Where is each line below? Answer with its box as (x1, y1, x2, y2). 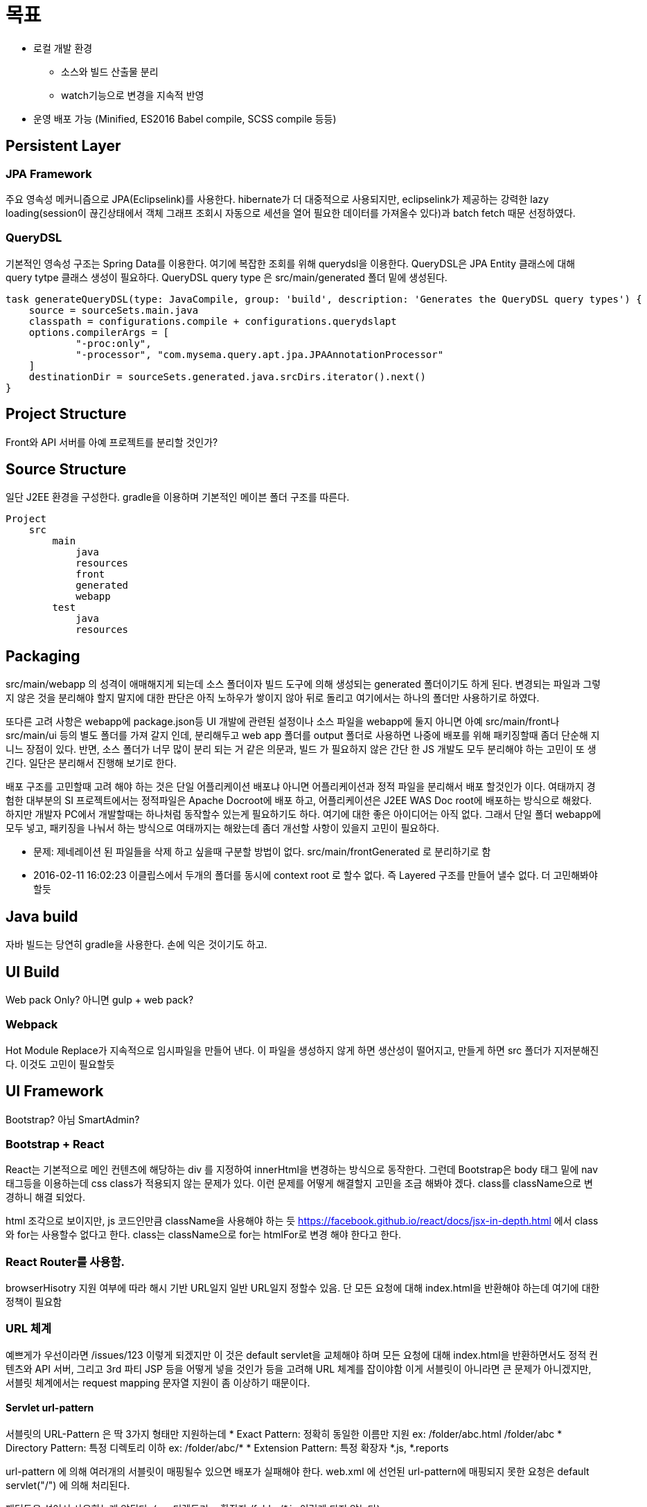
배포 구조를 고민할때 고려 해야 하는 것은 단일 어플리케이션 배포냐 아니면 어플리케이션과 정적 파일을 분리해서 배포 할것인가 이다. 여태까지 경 (6, 781, 596, 793)
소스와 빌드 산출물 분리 (61, 65, 159, 78)
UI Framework (6, 1082, 104, 1100)
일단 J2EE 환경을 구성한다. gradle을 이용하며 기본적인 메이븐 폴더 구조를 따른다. (6, 491, 350, 503)
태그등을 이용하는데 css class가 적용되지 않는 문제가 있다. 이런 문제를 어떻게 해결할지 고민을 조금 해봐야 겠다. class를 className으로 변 (6, 1177, 593, 1190)
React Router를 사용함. (6, 1254, 125, 1269)
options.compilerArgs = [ (28, 326, 170, 338)
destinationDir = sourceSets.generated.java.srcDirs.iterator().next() (28, 371, 426, 382)
